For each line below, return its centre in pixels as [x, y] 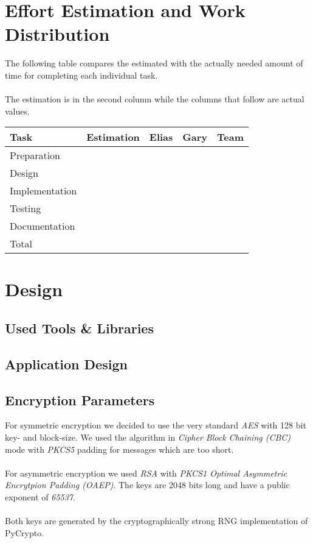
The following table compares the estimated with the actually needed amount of [154, 63]
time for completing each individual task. [81, 75]
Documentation [43, 226]
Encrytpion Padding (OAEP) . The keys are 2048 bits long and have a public [147, 485]
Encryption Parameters [80, 399]
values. [17, 111]
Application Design [66, 364]
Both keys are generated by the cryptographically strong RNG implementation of [156, 521]
